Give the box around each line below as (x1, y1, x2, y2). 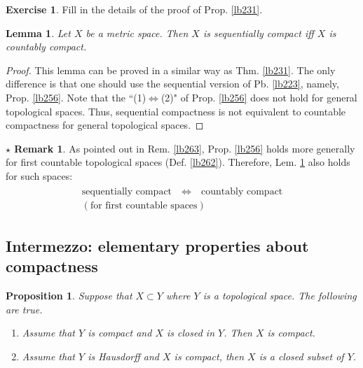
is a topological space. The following (203, 288, 357, 303)
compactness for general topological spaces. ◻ (6, 118, 204, 132)
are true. (6, 302, 43, 316)
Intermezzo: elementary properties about (6, 235, 309, 257)
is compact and (88, 325, 152, 340)
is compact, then (174, 349, 245, 363)
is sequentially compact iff (203, 25, 314, 40)
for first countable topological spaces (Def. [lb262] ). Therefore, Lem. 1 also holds (6, 155, 350, 169)
